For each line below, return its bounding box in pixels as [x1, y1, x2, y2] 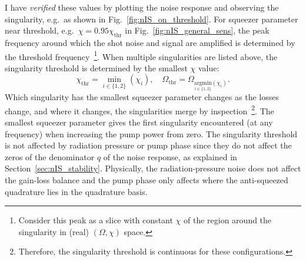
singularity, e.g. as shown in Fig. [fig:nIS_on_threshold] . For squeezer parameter [5, 12, 298, 25]
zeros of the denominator [5, 150, 95, 163]
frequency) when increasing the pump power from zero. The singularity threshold [5, 127, 298, 140]
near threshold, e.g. [5, 24, 74, 37]
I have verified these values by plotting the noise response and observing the [5, 1, 279, 13]
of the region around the [184, 214, 272, 226]
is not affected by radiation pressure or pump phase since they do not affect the [5, 139, 292, 151]
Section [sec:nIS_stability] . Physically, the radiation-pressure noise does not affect [5, 162, 301, 174]
